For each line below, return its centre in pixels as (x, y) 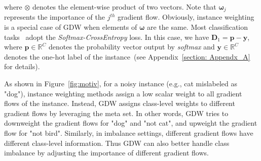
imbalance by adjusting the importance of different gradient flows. (106, 153)
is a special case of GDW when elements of (71, 27)
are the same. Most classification (198, 27)
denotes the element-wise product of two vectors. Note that (124, 7)
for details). (22, 66)
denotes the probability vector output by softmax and (132, 47)
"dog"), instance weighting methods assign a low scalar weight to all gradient (123, 93)
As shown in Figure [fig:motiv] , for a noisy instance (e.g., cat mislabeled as (121, 84)
